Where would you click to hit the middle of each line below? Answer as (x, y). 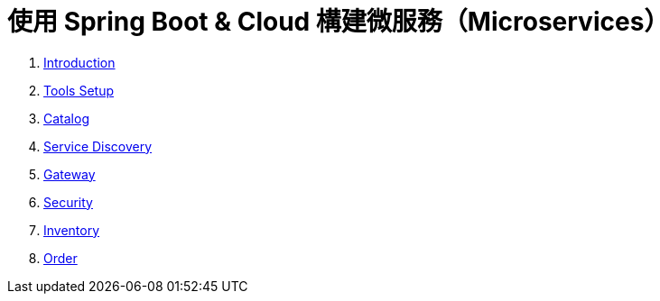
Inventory (72, 230)
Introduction (79, 62)
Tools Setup (79, 90)
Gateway (70, 174)
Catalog (66, 118)
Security (68, 202)
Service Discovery (98, 146)
